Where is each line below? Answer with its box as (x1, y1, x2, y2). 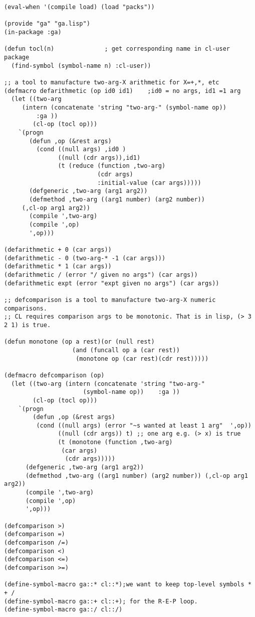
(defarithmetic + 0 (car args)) (4, 246, 112, 254)
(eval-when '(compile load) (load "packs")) (4, 4, 155, 11)
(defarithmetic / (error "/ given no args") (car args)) (4, 271, 198, 278)
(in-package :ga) (4, 28, 62, 36)
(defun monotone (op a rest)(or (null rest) (4, 338, 155, 346)
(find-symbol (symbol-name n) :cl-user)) (11, 62, 151, 69)
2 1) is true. (4, 321, 51, 329)
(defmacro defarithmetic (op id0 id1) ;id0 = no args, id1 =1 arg (4, 87, 241, 94)
